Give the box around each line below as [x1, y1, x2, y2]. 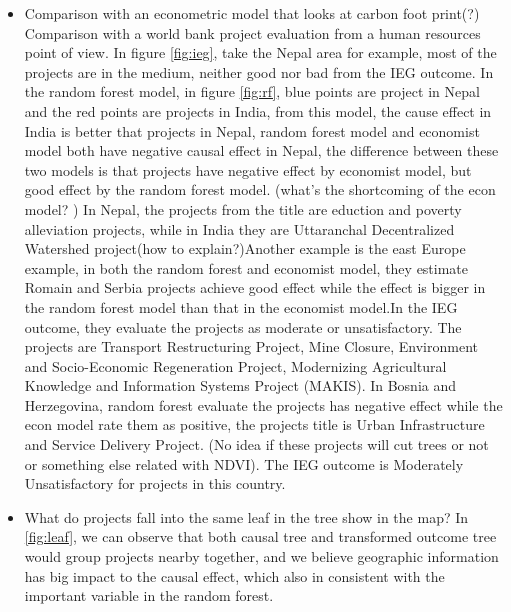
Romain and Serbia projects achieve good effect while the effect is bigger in [24, 277, 486, 298]
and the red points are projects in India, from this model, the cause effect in [24, 100, 492, 121]
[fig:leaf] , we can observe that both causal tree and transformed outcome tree [24, 526, 497, 547]
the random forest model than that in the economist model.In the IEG [24, 296, 458, 317]
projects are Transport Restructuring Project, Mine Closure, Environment [24, 336, 478, 357]
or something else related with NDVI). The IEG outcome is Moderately [24, 453, 464, 474]
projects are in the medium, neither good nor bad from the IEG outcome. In [24, 61, 494, 82]
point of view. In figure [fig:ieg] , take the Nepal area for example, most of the [24, 42, 497, 63]
